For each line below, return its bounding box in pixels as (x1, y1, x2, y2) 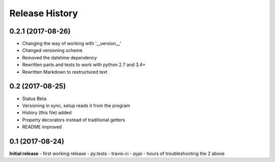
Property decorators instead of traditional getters (22, 117, 125, 123)
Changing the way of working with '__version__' (22, 41, 122, 47)
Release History (9, 8, 78, 19)
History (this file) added (22, 110, 72, 116)
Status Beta (22, 95, 47, 102)
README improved (22, 124, 62, 130)
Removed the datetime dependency (22, 54, 97, 60)
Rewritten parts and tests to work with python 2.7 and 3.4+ (22, 61, 146, 68)
